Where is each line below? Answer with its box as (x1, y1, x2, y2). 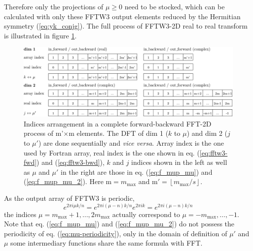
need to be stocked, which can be (124, 1, 225, 11)
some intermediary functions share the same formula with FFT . (10, 238, 203, 248)
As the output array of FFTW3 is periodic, (4, 192, 135, 203)
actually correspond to (112, 209, 180, 219)
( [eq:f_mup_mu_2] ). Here (24, 176, 104, 187)
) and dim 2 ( (186, 128, 228, 138)
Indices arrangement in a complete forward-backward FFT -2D (24, 118, 212, 128)
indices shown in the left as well (131, 157, 227, 167)
